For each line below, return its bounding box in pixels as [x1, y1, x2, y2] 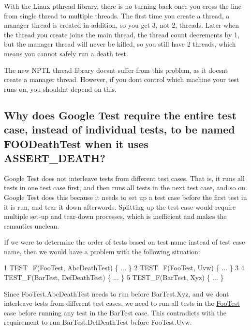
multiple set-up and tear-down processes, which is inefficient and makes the [4, 211, 227, 221]
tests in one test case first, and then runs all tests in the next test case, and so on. [4, 182, 247, 193]
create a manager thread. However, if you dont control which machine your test [4, 74, 239, 84]
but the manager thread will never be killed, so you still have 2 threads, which [4, 39, 236, 49]
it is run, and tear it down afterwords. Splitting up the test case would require [4, 201, 236, 212]
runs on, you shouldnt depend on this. [4, 83, 117, 94]
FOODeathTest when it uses [4, 136, 148, 151]
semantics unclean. [4, 220, 59, 231]
